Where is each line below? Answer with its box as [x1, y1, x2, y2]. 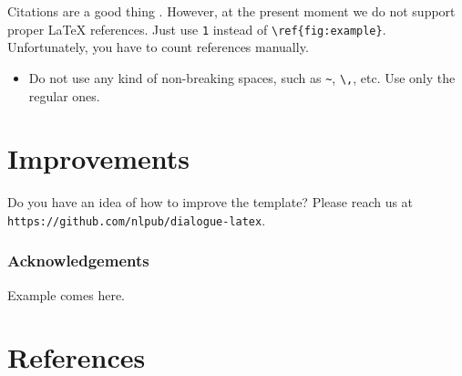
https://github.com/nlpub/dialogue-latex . [7, 210, 266, 229]
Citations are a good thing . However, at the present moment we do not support [7, 2, 456, 20]
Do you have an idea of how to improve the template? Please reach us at [7, 193, 414, 212]
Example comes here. [7, 285, 126, 304]
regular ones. [28, 86, 100, 105]
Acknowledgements [7, 249, 149, 272]
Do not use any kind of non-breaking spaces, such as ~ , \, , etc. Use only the [28, 68, 456, 87]
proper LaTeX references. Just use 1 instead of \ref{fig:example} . [7, 19, 386, 38]
